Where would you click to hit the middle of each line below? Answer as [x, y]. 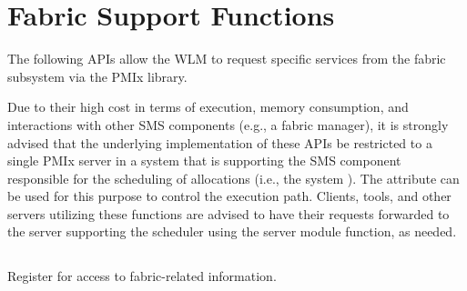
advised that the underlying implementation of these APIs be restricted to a [220, 142]
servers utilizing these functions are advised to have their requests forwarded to [228, 213]
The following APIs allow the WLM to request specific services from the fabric [227, 59]
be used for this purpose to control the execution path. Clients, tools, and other [229, 196]
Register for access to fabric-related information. [142, 276]
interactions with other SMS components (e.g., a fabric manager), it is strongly [228, 124]
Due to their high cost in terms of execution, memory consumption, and [208, 107]
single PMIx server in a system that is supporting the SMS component [204, 161]
